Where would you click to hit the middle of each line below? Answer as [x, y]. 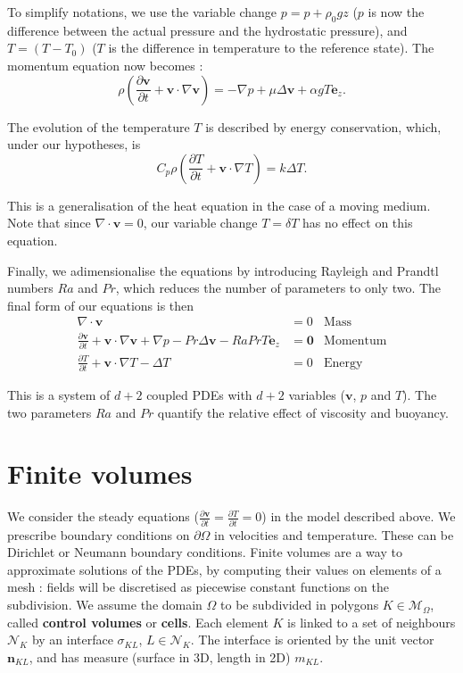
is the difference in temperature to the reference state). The [271, 48]
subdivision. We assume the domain [105, 605]
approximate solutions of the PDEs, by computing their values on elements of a [224, 569]
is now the [396, 12]
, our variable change [200, 223]
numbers [30, 288]
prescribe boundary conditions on [99, 534]
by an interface [72, 640]
